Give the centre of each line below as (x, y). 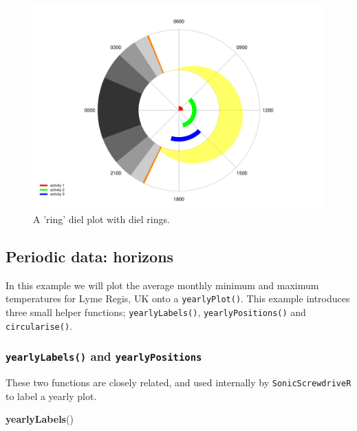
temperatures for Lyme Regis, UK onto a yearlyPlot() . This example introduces (178, 298)
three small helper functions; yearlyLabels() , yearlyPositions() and (156, 312)
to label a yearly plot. (51, 396)
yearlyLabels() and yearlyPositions (104, 356)
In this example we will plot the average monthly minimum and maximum (162, 285)
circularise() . (39, 325)
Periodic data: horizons (90, 256)
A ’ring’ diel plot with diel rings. (101, 219)
